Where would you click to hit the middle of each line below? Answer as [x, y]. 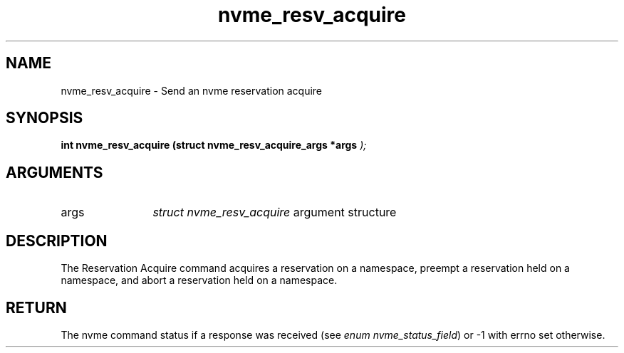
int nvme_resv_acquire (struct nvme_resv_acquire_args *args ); [214, 145]
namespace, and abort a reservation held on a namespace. [199, 280]
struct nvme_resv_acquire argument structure [275, 212]
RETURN [36, 307]
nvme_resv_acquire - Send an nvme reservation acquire [192, 90]
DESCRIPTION [57, 241]
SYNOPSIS [45, 118]
